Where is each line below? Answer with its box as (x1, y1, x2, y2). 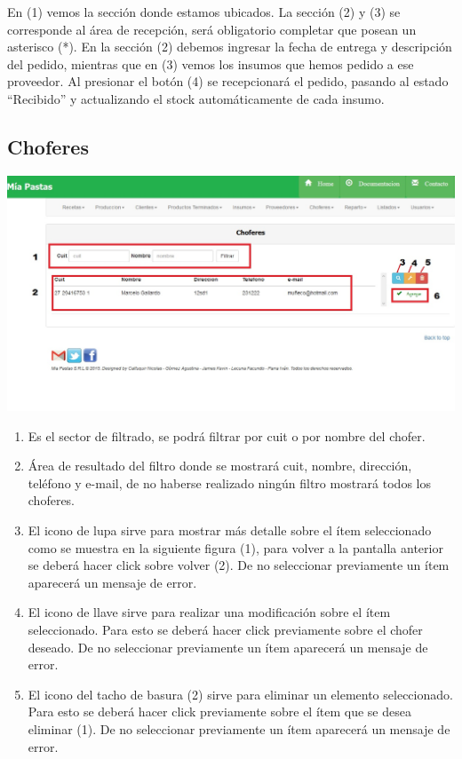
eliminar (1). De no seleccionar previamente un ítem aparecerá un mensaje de (28, 719, 450, 738)
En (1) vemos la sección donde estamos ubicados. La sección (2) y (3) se (7, 3, 401, 20)
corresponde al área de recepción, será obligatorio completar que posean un (7, 20, 417, 38)
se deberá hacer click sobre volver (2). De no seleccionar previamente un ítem (28, 556, 450, 574)
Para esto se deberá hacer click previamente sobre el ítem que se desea (28, 702, 411, 721)
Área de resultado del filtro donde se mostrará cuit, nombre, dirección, (28, 456, 412, 475)
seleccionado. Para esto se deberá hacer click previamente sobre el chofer (28, 620, 423, 638)
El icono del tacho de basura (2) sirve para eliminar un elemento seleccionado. (28, 684, 453, 703)
